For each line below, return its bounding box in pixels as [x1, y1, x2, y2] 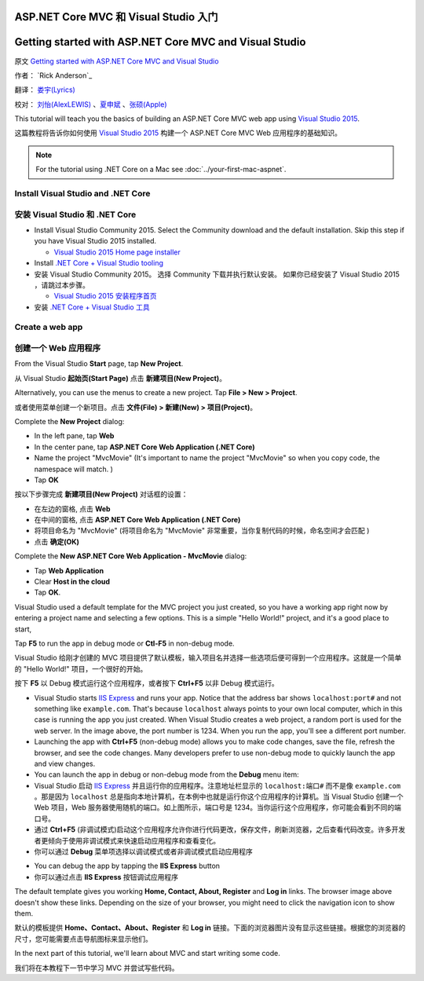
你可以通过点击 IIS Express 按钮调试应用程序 [34, 872, 179, 881]
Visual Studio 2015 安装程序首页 [53, 291, 157, 301]
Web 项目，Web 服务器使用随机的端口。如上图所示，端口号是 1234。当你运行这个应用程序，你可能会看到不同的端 [34, 803, 402, 812]
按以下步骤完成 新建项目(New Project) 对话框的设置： [14, 489, 188, 499]
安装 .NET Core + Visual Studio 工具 [34, 302, 150, 312]
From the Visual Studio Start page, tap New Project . [14, 359, 184, 368]
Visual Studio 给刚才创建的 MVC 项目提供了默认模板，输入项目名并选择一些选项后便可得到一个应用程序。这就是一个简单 [14, 653, 402, 663]
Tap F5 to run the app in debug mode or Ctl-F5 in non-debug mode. [14, 639, 235, 648]
